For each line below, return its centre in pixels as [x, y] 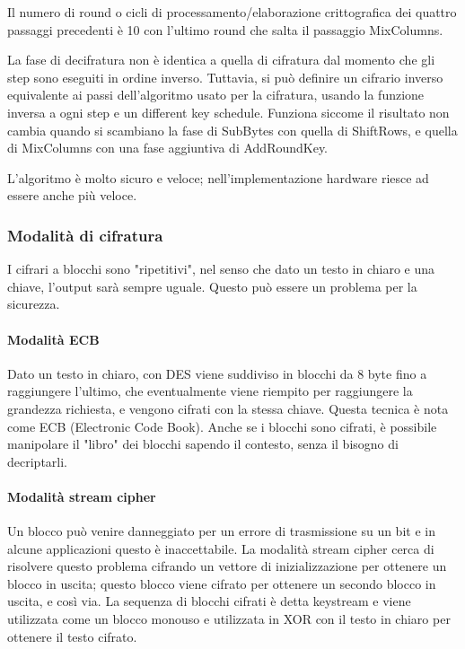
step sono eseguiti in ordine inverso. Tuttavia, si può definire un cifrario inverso [225, 77]
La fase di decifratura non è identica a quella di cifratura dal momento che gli [221, 60]
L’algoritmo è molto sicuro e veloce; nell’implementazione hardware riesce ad [218, 177]
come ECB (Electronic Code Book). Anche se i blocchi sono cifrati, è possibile [222, 426]
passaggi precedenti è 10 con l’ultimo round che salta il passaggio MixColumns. [225, 29]
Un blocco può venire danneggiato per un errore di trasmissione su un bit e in [221, 531]
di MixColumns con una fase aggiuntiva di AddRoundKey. [168, 148]
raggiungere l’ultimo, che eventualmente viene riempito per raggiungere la [210, 391]
